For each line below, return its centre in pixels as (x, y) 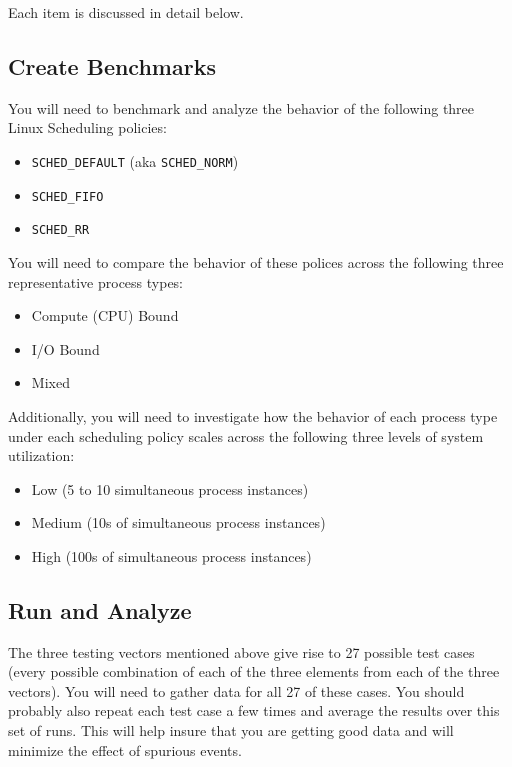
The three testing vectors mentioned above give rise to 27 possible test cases (241, 651)
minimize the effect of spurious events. (125, 749)
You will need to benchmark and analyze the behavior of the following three (241, 107)
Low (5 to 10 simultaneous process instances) (170, 488)
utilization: (41, 455)
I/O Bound (65, 348)
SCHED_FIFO (67, 196)
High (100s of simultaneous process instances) (171, 555)
